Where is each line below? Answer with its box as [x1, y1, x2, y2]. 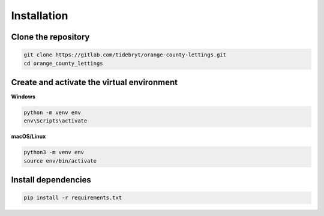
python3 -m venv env [23, 149, 84, 156]
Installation [11, 9, 68, 22]
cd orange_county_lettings [23, 60, 103, 67]
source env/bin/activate [23, 157, 97, 164]
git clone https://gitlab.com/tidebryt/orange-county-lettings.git [23, 52, 227, 58]
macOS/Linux [11, 133, 46, 140]
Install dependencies [11, 175, 91, 185]
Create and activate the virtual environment [11, 77, 178, 87]
